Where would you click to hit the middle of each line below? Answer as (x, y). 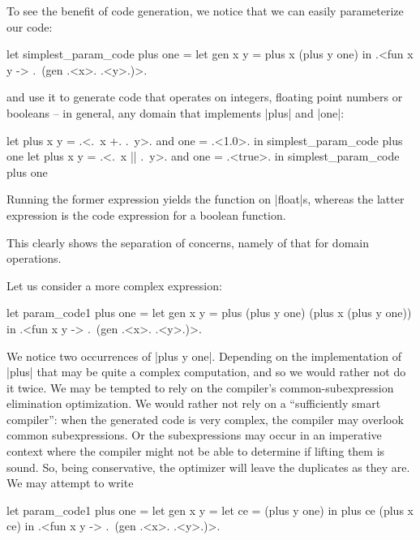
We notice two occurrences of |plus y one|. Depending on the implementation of (204, 356)
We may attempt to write (70, 483)
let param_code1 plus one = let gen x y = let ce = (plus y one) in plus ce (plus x (210, 510)
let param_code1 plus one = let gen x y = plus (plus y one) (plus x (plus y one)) (209, 313)
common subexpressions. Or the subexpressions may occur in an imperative (194, 435)
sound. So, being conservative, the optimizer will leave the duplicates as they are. (208, 467)
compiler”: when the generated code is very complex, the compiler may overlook (205, 419)
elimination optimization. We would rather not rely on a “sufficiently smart (194, 403)
